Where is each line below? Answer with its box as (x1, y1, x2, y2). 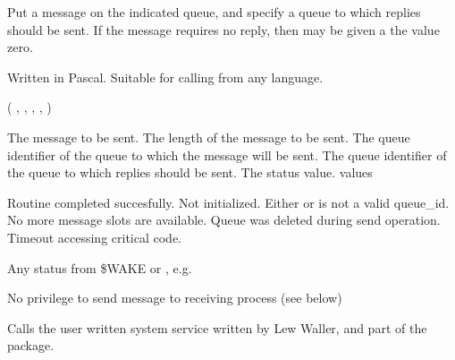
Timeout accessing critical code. (7, 227, 181, 246)
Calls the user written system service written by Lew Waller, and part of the (7, 318, 427, 337)
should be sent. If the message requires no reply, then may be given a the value (7, 20, 440, 39)
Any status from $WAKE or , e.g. (7, 258, 192, 277)
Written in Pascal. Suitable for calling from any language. (7, 67, 324, 86)
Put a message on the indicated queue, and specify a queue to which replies (7, 3, 421, 21)
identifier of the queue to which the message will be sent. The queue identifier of (7, 145, 447, 164)
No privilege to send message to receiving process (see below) (7, 288, 342, 307)
